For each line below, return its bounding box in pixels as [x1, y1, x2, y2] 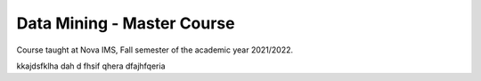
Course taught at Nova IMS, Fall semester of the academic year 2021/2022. [16, 45, 294, 55]
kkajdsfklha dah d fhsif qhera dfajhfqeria [16, 61, 166, 71]
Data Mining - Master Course [16, 13, 235, 33]
